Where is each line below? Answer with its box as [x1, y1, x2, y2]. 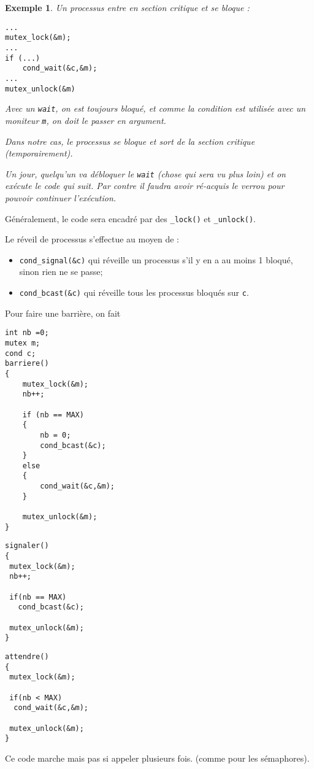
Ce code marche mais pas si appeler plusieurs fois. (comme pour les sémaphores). [5, 751, 310, 764]
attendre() [5, 652, 49, 661]
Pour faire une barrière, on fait [5, 306, 121, 319]
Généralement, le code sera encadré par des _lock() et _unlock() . [5, 212, 256, 225]
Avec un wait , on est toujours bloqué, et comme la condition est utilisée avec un [5, 102, 306, 115]
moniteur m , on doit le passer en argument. [5, 114, 166, 126]
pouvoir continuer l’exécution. [5, 191, 117, 204]
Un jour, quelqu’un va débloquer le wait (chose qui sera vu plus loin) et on [5, 167, 286, 180]
